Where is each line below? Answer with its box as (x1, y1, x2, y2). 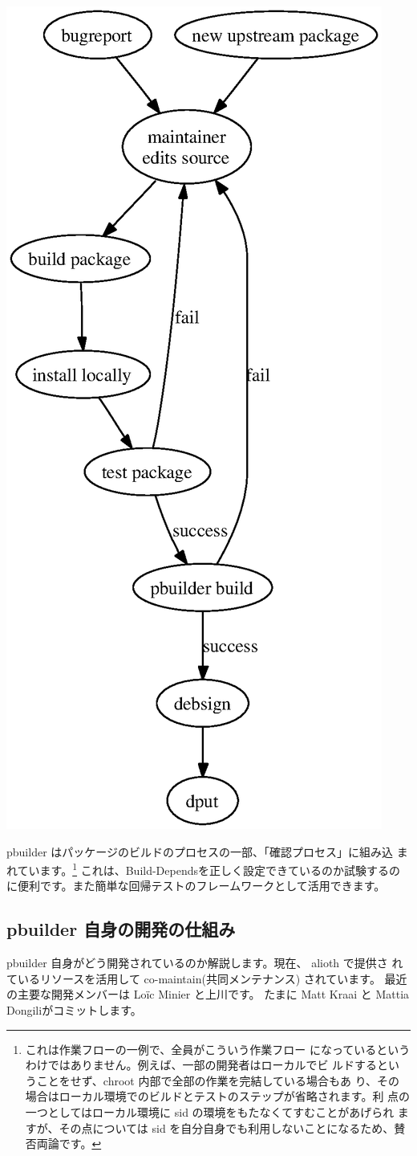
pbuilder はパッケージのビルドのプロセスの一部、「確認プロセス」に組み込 (6, 843, 394, 860)
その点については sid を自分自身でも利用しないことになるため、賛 (59, 1119, 406, 1136)
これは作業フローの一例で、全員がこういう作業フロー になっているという (25, 1040, 411, 1057)
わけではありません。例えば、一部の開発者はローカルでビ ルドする (25, 1056, 378, 1073)
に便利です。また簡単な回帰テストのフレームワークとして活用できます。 (6, 877, 386, 894)
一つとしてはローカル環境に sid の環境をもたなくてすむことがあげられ (25, 1103, 395, 1120)
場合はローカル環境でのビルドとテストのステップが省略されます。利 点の (25, 1088, 411, 1105)
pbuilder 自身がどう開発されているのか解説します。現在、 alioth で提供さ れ (6, 954, 403, 971)
